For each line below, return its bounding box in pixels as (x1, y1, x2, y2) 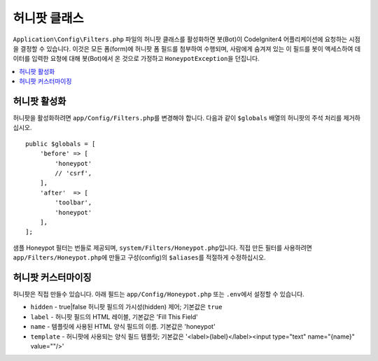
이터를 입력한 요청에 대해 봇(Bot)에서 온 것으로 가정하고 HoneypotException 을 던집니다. (13, 55, 260, 63)
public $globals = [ (25, 140, 96, 148)
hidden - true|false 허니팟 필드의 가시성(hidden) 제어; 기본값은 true (30, 303, 223, 311)
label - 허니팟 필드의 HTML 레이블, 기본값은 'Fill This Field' (30, 312, 199, 321)
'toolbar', (55, 199, 92, 206)
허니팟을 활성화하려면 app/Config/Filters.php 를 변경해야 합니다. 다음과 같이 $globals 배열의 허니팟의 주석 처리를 (13, 114, 342, 122)
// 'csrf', (55, 169, 92, 177)
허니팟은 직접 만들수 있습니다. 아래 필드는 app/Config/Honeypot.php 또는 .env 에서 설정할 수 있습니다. (13, 290, 304, 298)
